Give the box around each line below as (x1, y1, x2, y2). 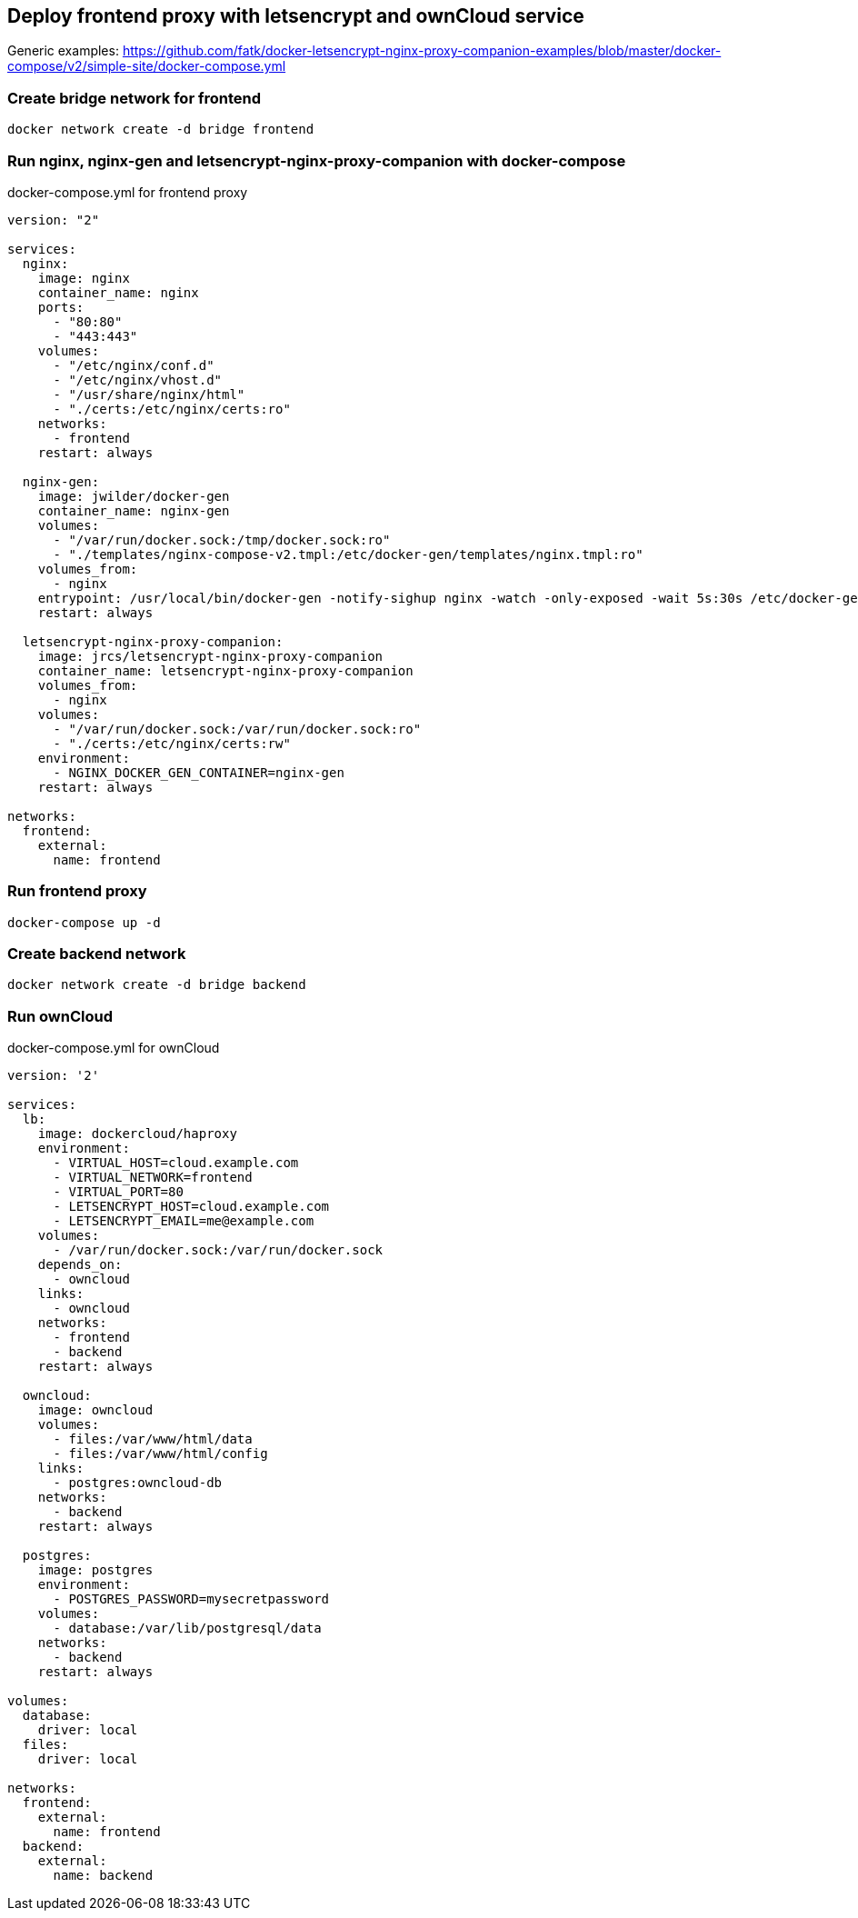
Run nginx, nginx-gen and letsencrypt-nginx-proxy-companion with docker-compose (7, 151, 626, 170)
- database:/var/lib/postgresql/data (53, 1621, 322, 1636)
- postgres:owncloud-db (53, 1475, 223, 1491)
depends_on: (37, 1257, 123, 1273)
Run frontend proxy (7, 882, 147, 901)
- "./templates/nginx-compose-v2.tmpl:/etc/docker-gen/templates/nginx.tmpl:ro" (53, 546, 643, 562)
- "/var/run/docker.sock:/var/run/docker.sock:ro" (53, 721, 422, 736)
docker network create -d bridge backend (7, 977, 306, 993)
